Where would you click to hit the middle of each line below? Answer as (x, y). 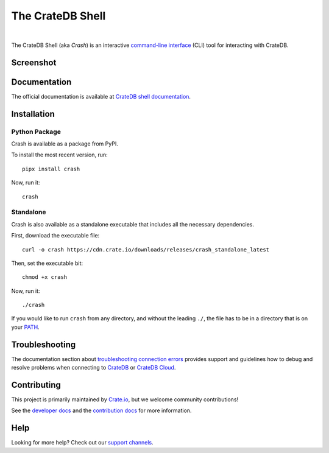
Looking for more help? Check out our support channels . (82, 443)
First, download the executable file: (55, 236)
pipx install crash (51, 169)
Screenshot (34, 62)
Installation (33, 114)
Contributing (36, 385)
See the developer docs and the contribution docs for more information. (101, 410)
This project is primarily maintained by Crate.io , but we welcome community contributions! (125, 399)
